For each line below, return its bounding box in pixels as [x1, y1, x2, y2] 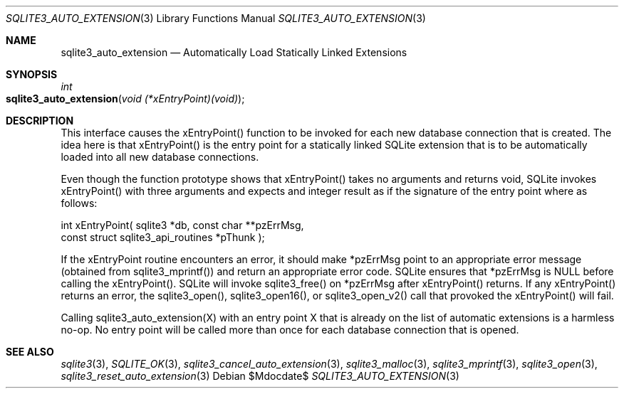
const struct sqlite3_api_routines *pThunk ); [61, 231, 265, 243]
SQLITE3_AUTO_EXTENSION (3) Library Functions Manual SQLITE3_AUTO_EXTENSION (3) [6, 12, 426, 24]
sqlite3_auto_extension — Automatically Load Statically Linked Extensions [61, 46, 407, 58]
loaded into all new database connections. [61, 151, 259, 163]
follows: [61, 197, 98, 209]
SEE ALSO [6, 346, 54, 358]
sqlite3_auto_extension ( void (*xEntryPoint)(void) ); [6, 92, 245, 105]
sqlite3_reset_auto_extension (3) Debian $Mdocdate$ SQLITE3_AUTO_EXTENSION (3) [61, 370, 459, 382]
